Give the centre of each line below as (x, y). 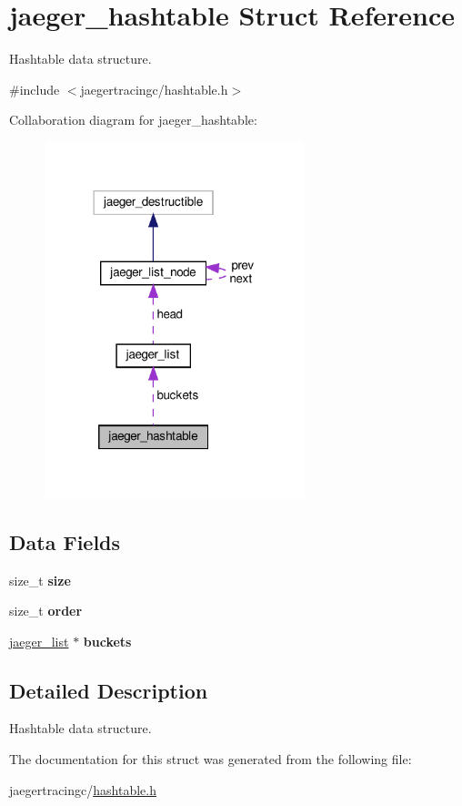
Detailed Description (109, 690)
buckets (107, 641)
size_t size (40, 580)
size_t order (46, 611)
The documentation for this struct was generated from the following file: (211, 759)
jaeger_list (39, 641)
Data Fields (65, 541)
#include (35, 89)
